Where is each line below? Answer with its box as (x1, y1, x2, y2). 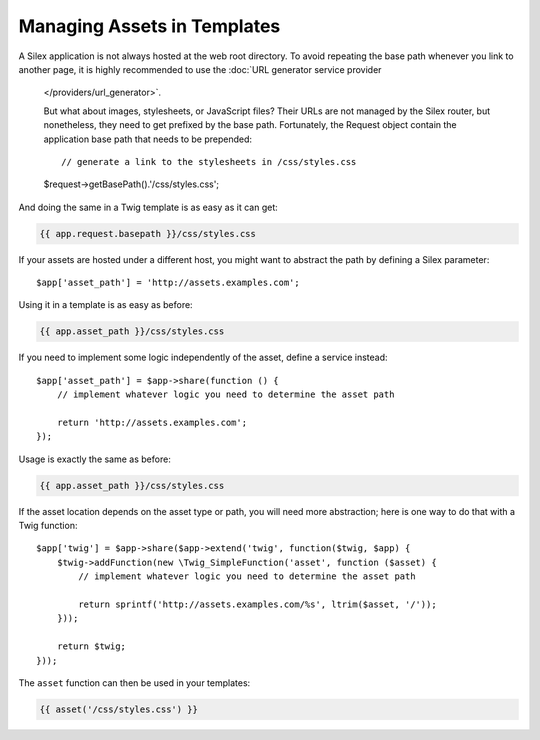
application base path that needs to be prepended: (43, 133, 253, 145)
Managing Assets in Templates (18, 15, 281, 37)
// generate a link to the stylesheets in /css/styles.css (61, 156, 357, 167)
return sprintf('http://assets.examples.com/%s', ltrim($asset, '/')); (78, 599, 437, 610)
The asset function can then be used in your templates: (18, 677, 251, 689)
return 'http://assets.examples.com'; (56, 416, 248, 428)
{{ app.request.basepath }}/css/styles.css (39, 228, 257, 239)
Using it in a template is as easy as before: (18, 299, 194, 311)
